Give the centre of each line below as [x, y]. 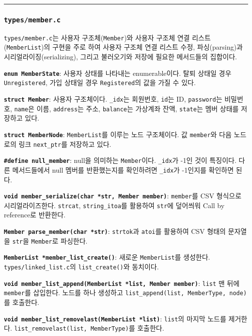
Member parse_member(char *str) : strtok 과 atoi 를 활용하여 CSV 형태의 [115, 231]
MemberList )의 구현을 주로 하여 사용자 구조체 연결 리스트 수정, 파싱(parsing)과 [125, 47]
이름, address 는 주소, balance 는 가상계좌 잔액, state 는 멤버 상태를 [138, 108]
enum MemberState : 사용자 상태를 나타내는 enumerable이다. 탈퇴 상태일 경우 [118, 73]
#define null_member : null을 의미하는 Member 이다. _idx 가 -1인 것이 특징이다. [120, 160]
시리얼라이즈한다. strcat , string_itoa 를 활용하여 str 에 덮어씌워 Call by [114, 205]
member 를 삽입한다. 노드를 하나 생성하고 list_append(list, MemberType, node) [126, 292]
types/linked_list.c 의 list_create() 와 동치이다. [81, 266]
